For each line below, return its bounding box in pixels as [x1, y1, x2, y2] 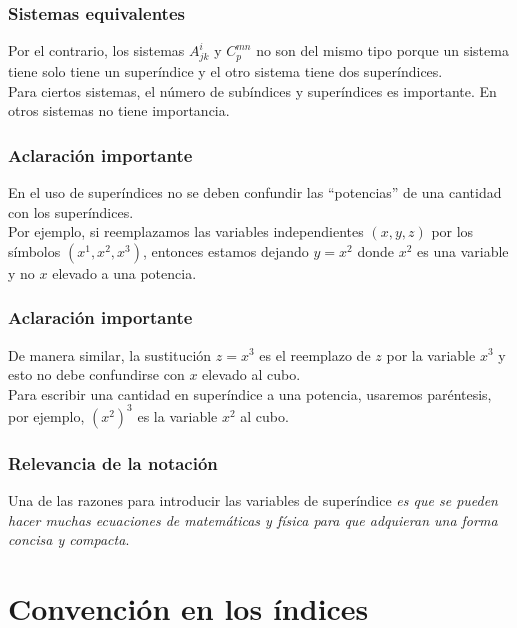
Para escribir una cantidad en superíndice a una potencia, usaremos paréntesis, [8, 383, 492, 404]
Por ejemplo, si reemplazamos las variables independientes [8, 221, 364, 242]
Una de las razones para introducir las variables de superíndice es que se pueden [8, 490, 498, 511]
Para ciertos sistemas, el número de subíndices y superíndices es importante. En [8, 80, 497, 101]
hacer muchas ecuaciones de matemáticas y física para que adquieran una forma [8, 509, 498, 530]
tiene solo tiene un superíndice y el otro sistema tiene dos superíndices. [8, 60, 443, 81]
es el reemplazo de [259, 344, 371, 365]
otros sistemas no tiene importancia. [8, 100, 230, 121]
